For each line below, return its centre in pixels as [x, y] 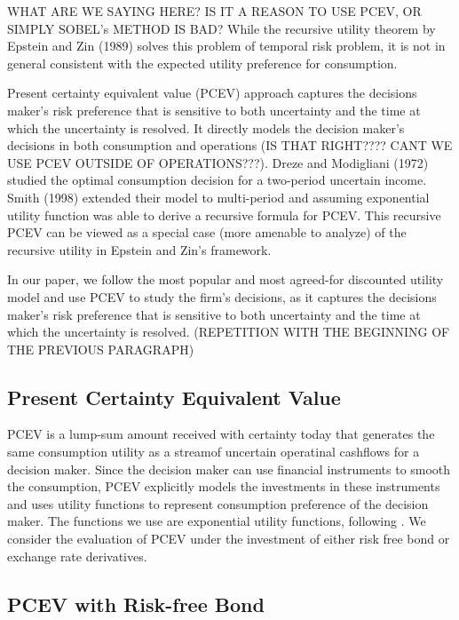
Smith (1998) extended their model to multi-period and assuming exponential [218, 197]
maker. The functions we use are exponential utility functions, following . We [217, 521]
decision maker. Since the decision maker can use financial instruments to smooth [229, 469]
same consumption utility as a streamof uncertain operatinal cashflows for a [214, 452]
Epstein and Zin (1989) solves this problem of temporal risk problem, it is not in [226, 46]
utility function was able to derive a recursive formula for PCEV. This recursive [224, 215]
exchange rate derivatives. [77, 556]
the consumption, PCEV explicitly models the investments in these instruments [224, 486]
